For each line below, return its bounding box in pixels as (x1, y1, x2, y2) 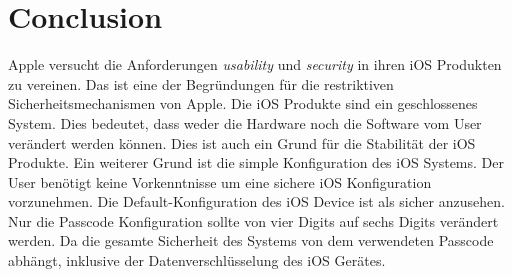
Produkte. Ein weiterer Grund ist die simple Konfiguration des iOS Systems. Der (8, 152, 505, 173)
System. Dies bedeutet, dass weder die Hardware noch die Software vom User (8, 112, 482, 133)
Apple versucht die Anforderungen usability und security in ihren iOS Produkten (8, 54, 502, 75)
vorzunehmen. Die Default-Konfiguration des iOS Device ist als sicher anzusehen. (8, 191, 505, 212)
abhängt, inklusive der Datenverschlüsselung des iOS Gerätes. (8, 250, 386, 271)
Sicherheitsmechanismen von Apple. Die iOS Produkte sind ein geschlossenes (8, 93, 478, 114)
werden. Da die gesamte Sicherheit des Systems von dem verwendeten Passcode (8, 230, 494, 251)
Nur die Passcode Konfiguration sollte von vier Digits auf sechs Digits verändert (8, 210, 499, 231)
